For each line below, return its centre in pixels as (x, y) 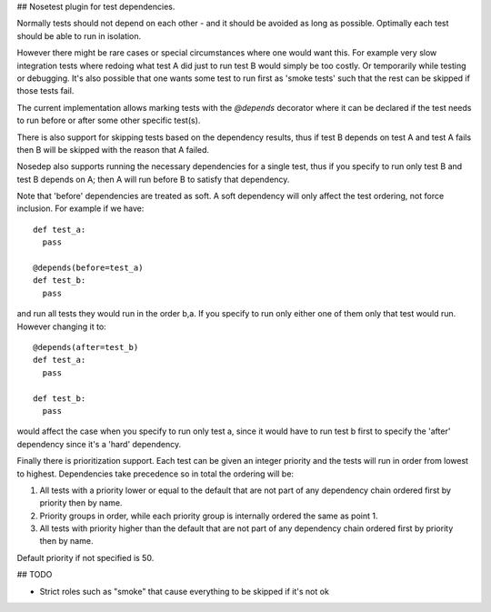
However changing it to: (61, 326)
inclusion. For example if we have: (80, 208)
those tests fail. (45, 91)
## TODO (35, 575)
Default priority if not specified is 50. (85, 557)
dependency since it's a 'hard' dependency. (99, 444)
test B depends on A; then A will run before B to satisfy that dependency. (153, 179)
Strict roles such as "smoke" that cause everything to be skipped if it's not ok (184, 591)
